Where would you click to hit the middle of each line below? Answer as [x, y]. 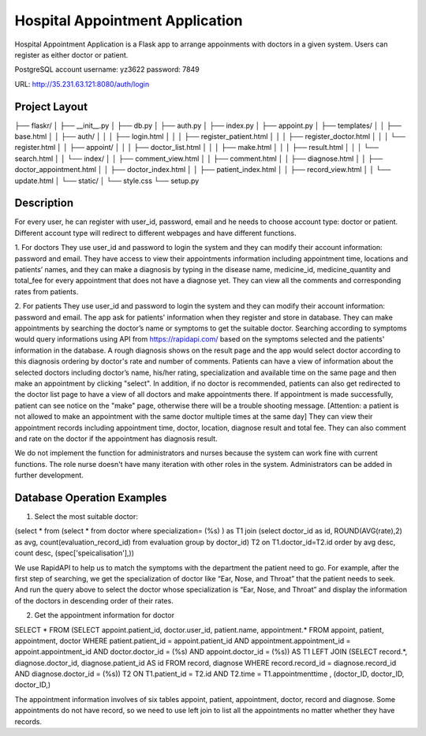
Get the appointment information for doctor [105, 615]
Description [44, 203]
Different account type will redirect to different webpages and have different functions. [155, 233]
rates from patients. [47, 291]
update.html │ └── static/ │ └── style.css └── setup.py [107, 181]
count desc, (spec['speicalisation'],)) [74, 553]
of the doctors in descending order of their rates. [94, 600]
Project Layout [51, 106]
